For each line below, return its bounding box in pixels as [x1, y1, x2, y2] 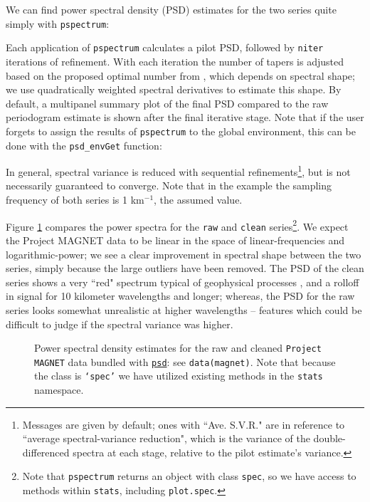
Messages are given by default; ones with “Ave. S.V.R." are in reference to [22, 417, 345, 432]
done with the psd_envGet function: [6, 137, 162, 152]
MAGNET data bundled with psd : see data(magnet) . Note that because [34, 354, 336, 369]
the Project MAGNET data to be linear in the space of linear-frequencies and [6, 232, 345, 247]
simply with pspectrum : [6, 16, 110, 31]
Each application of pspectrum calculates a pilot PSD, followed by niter [6, 40, 324, 55]
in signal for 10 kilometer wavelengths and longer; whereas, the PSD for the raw [6, 288, 355, 303]
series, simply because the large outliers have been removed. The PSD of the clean [6, 261, 364, 276]
